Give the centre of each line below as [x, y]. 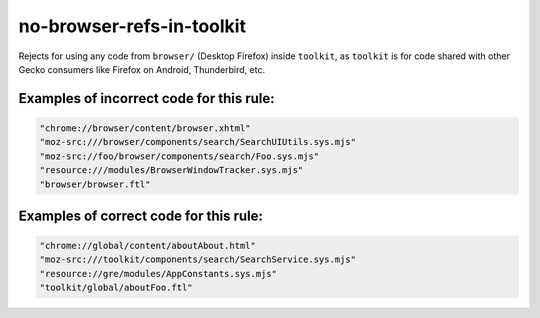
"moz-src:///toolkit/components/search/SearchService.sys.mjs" [198, 259]
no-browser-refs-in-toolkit [132, 26]
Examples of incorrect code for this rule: [146, 98]
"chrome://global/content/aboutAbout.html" [148, 246]
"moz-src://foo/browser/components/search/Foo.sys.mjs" [179, 156]
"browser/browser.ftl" [95, 184]
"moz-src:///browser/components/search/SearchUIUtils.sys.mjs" [198, 142]
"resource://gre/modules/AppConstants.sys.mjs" [158, 273]
